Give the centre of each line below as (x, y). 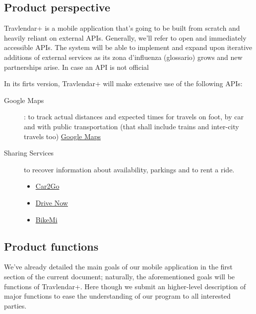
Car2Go (47, 186)
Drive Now (52, 202)
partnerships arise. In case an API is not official (76, 67)
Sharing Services (29, 153)
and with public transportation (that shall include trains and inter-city (131, 126)
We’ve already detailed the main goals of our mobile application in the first (118, 267)
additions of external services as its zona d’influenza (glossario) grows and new (123, 57)
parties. (15, 305)
